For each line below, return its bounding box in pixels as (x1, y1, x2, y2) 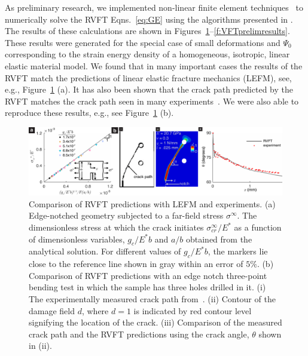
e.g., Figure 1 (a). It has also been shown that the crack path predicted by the (5, 83, 293, 96)
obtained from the (185, 232, 252, 245)
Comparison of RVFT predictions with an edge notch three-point (29, 269, 267, 281)
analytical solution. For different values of (29, 245, 181, 257)
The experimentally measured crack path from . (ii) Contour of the (29, 292, 276, 305)
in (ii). (29, 339, 52, 352)
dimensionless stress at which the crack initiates (29, 221, 204, 233)
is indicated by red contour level (133, 304, 252, 317)
